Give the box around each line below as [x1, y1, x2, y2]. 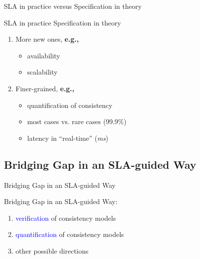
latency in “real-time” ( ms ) [27, 132, 108, 143]
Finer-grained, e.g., [15, 83, 75, 93]
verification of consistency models [15, 212, 116, 223]
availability [27, 50, 60, 60]
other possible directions [15, 245, 89, 256]
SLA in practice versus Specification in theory [4, 1, 142, 11]
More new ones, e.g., [15, 34, 79, 44]
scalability [27, 67, 58, 77]
